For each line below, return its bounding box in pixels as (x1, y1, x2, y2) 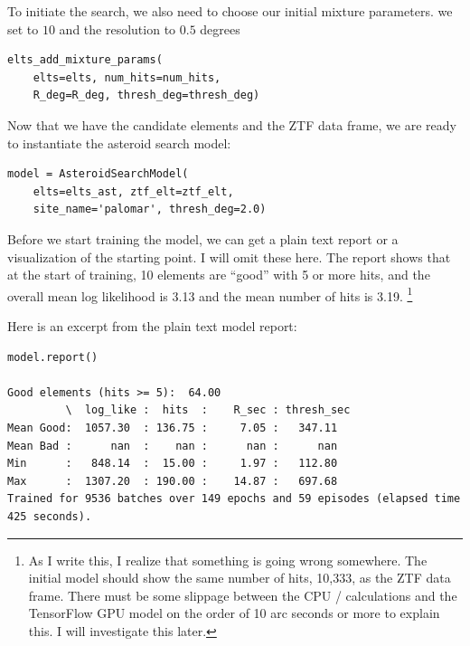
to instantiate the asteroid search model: (7, 133, 231, 152)
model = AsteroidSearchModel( (7, 167, 189, 181)
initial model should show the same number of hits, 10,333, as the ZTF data (28, 568, 451, 587)
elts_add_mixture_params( (7, 53, 163, 67)
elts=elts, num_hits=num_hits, (33, 71, 221, 84)
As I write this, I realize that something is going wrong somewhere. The (28, 550, 428, 569)
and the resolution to (59, 19, 176, 38)
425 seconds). (7, 509, 92, 523)
